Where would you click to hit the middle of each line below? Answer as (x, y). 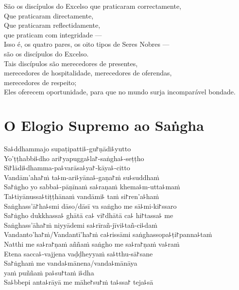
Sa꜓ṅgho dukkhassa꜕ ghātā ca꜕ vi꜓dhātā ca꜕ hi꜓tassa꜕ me (89, 215)
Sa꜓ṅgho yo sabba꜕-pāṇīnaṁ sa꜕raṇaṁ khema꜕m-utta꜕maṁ (92, 187)
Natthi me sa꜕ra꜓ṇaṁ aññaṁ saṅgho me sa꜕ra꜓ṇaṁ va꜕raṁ (92, 244)
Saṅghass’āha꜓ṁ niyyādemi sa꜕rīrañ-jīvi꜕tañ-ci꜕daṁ (81, 225)
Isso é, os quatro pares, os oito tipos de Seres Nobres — (87, 44)
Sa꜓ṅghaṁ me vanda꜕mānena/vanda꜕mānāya (71, 263)
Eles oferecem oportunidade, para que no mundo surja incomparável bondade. (120, 92)
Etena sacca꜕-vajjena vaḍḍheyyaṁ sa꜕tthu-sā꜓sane (78, 253)
